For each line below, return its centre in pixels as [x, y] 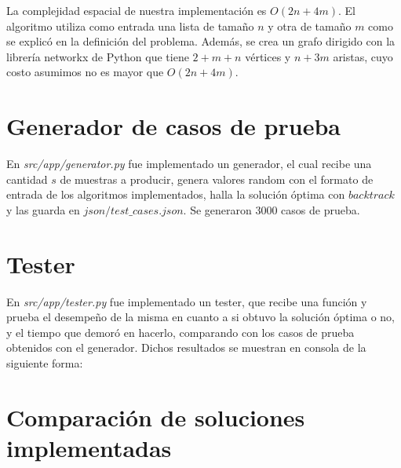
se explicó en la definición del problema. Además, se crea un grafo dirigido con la [201, 41]
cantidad [27, 179]
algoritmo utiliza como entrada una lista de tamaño [130, 26]
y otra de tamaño [310, 26]
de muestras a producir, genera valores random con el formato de [217, 179]
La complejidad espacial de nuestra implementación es [137, 10]
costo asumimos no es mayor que [85, 72]
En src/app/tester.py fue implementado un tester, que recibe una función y [187, 301]
